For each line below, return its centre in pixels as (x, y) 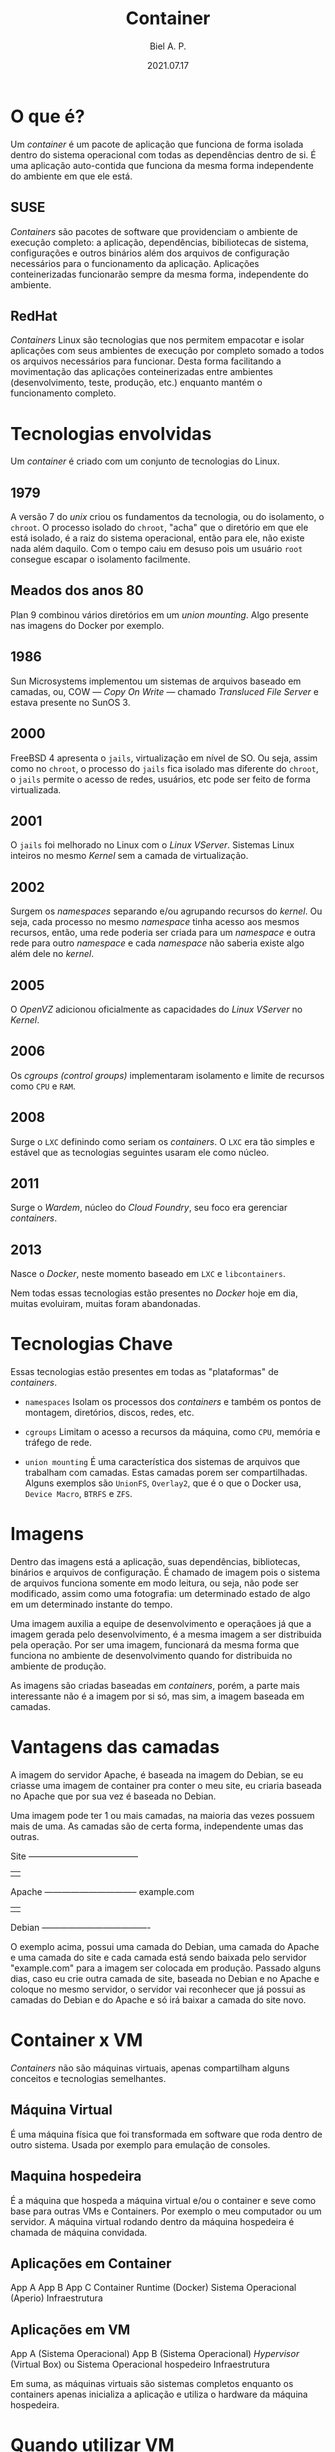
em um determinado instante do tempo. (91, 1604)
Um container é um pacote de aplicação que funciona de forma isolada (157, 144)
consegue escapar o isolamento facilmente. (100, 559)
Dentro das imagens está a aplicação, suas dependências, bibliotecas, (155, 1562)
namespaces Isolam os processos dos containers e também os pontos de (173, 1402)
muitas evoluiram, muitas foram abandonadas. (106, 1304)
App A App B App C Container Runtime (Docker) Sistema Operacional (153, 2288)
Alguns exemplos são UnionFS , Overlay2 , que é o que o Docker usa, (163, 1483)
